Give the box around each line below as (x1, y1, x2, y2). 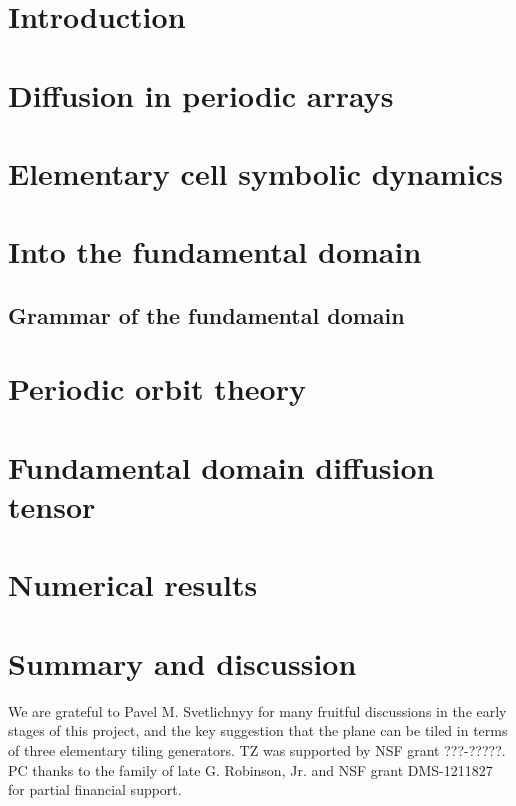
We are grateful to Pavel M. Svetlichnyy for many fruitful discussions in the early (8, 700, 507, 721)
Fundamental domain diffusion (8, 446, 435, 487)
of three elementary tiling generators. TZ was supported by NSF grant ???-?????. (8, 739, 506, 760)
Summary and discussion (8, 642, 357, 683)
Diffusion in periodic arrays (8, 74, 394, 115)
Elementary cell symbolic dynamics (8, 152, 503, 193)
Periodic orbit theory (8, 368, 306, 409)
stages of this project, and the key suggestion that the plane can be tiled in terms (8, 720, 508, 741)
